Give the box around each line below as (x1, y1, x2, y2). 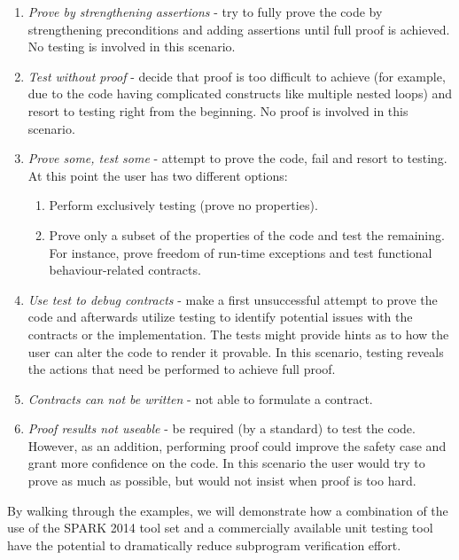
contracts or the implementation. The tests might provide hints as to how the (27, 324, 449, 343)
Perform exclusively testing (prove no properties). (49, 196, 318, 214)
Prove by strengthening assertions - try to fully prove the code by (27, 3, 383, 20)
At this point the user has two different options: (27, 166, 288, 184)
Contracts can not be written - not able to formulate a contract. (27, 389, 373, 408)
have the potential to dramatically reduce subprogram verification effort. (7, 535, 401, 554)
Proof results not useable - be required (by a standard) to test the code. (27, 419, 416, 438)
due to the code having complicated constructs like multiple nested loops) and (27, 84, 453, 103)
